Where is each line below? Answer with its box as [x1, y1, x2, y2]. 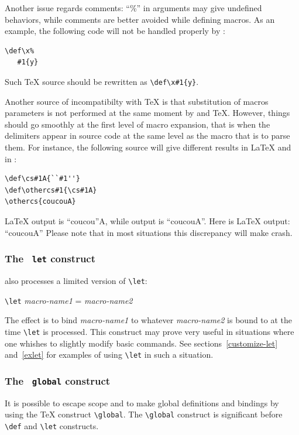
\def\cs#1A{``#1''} [5, 174, 80, 183]
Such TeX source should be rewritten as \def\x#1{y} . [5, 75, 199, 87]
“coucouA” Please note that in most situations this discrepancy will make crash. [5, 226, 293, 238]
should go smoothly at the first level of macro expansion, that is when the [5, 118, 270, 130]
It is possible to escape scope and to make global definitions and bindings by [5, 396, 279, 409]
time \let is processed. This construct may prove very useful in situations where [5, 325, 294, 337]
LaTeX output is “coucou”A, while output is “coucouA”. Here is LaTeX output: [5, 214, 290, 227]
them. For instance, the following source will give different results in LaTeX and [5, 141, 291, 153]
